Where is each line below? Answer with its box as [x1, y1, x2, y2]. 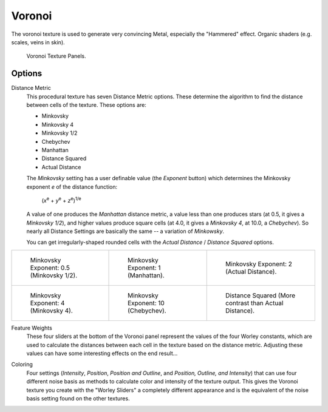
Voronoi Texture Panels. [26, 52, 86, 60]
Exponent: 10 [128, 299, 165, 307]
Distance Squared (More [225, 291, 296, 300]
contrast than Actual [225, 299, 284, 307]
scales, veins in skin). [11, 38, 65, 46]
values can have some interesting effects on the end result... [26, 350, 178, 357]
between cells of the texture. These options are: [26, 101, 147, 109]
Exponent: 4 [30, 299, 65, 307]
